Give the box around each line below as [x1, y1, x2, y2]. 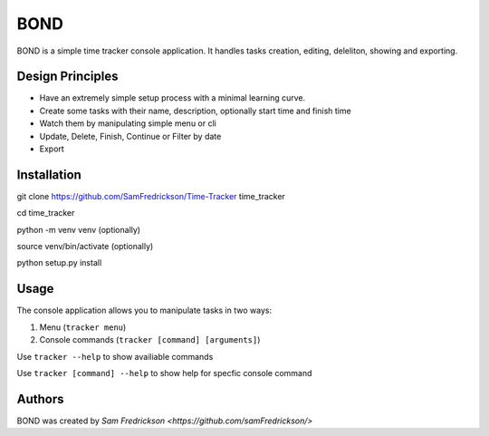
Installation [16, 167, 81, 182]
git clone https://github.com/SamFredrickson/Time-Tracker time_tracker [16, 190, 285, 201]
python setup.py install [16, 257, 102, 268]
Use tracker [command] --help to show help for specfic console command [16, 367, 312, 378]
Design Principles [16, 69, 119, 84]
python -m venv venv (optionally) [16, 224, 140, 235]
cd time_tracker [16, 208, 75, 218]
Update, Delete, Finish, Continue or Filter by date [39, 131, 222, 141]
